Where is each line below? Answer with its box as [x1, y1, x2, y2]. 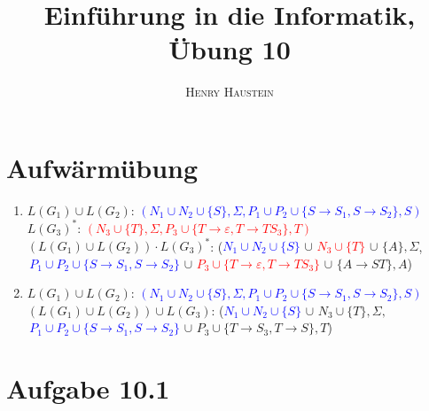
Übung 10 [168, 31, 291, 67]
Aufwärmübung [6, 149, 199, 185]
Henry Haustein [185, 82, 274, 101]
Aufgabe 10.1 [6, 370, 170, 407]
